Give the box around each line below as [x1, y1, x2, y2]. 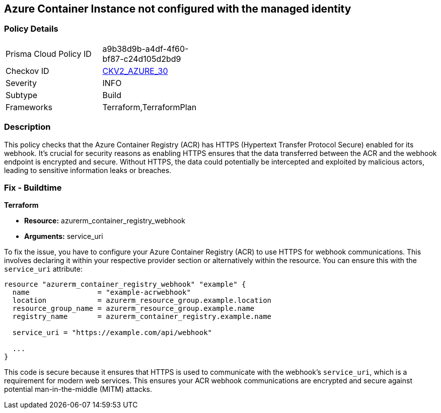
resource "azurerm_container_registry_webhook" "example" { [4, 280, 246, 289]
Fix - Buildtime [4, 182, 62, 193]
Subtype [6, 90, 38, 100]
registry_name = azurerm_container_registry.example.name [12, 312, 272, 321]
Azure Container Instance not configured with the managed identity [4, 3, 351, 15]
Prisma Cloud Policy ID [6, 48, 92, 59]
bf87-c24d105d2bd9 [102, 53, 181, 64]
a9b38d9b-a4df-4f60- [102, 43, 189, 54]
